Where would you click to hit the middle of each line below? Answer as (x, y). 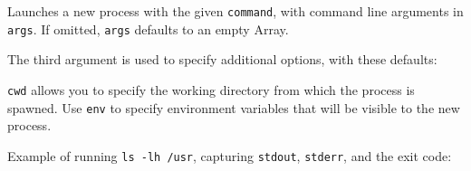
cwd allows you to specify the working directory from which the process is (211, 89)
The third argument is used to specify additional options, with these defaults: (222, 59)
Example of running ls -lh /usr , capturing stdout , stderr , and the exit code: (230, 155)
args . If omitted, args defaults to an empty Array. (148, 28)
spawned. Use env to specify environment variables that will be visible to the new (234, 107)
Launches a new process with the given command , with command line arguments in (235, 11)
